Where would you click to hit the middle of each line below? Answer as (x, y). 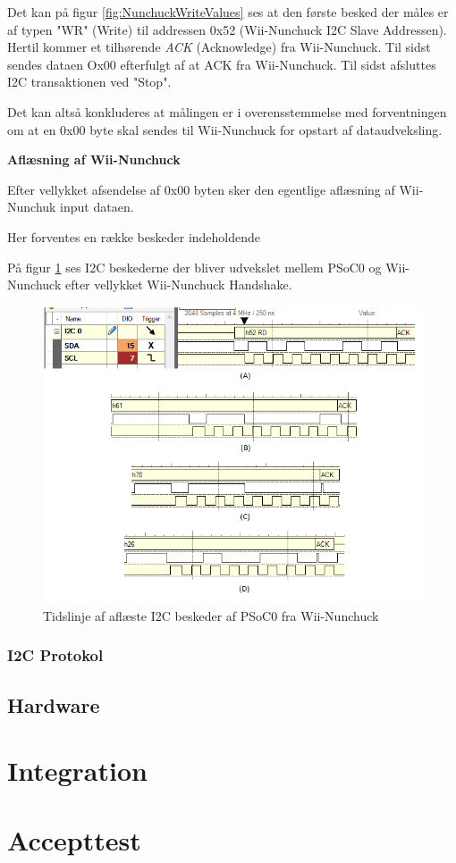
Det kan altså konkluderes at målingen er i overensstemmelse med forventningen (227, 111)
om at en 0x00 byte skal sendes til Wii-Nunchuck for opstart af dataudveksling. (225, 129)
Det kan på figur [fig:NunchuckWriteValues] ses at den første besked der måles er (228, 12)
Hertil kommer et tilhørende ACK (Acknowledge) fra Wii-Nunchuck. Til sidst (219, 47)
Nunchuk (32, 207)
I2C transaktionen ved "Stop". (89, 82)
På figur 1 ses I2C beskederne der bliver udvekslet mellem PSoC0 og (194, 267)
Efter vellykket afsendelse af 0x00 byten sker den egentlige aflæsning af (201, 189)
